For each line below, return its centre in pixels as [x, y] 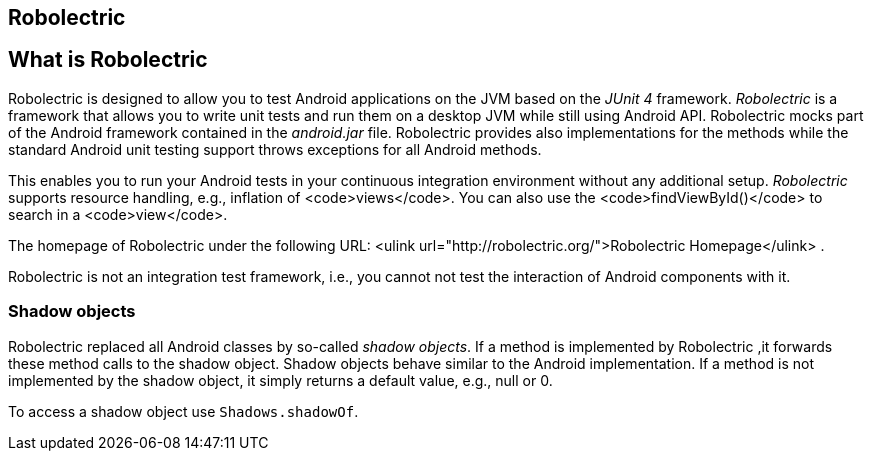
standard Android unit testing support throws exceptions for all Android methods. [275, 149]
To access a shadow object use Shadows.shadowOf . [183, 411]
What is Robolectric [108, 60]
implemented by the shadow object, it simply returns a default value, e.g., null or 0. [280, 380]
